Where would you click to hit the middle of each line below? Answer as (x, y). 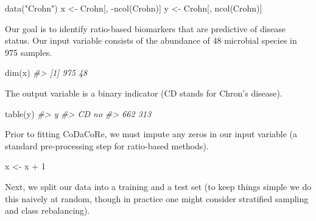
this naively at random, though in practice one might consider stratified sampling (157, 198)
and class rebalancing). (47, 210)
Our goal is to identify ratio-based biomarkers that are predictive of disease (146, 28)
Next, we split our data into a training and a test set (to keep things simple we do (158, 186)
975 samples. (29, 52)
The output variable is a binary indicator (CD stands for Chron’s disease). (144, 93)
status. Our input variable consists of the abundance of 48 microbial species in (151, 40)
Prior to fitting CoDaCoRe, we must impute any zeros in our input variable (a (151, 134)
